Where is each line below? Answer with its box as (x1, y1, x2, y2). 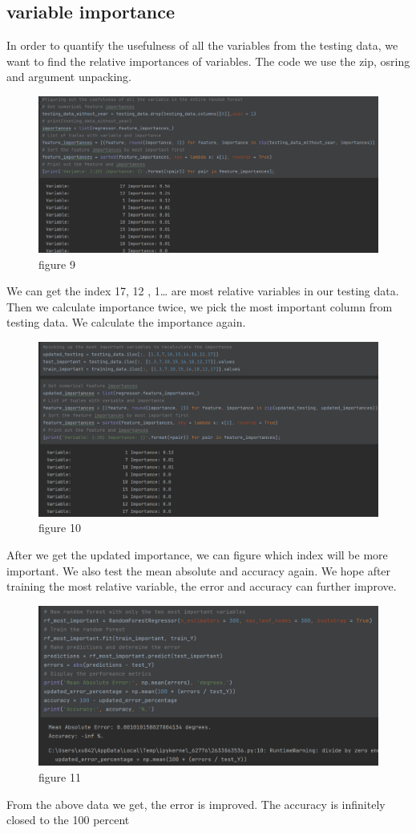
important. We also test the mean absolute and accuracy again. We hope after (6, 562, 391, 579)
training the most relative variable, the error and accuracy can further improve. (6, 578, 397, 595)
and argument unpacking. (6, 68, 132, 85)
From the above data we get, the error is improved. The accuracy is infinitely (6, 795, 386, 812)
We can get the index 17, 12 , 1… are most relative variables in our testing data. (6, 282, 399, 299)
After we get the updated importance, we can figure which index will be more (6, 546, 388, 563)
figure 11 (38, 768, 81, 785)
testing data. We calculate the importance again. (6, 314, 246, 331)
